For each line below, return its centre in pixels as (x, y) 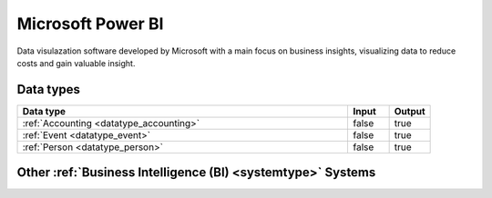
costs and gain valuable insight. (76, 63)
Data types (49, 89)
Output (410, 111)
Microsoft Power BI (90, 24)
